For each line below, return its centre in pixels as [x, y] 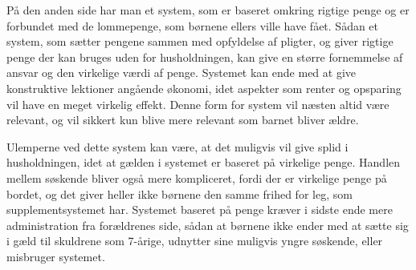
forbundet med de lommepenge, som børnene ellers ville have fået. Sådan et [193, 25]
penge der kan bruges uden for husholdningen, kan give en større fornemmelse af [205, 56]
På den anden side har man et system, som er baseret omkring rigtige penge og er [208, 10]
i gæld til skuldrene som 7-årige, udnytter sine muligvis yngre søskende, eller [195, 241]
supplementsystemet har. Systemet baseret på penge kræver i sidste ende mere [200, 210]
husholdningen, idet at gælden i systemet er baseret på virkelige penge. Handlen [204, 162]
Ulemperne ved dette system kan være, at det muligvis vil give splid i [177, 146]
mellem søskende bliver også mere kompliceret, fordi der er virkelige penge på [197, 177]
